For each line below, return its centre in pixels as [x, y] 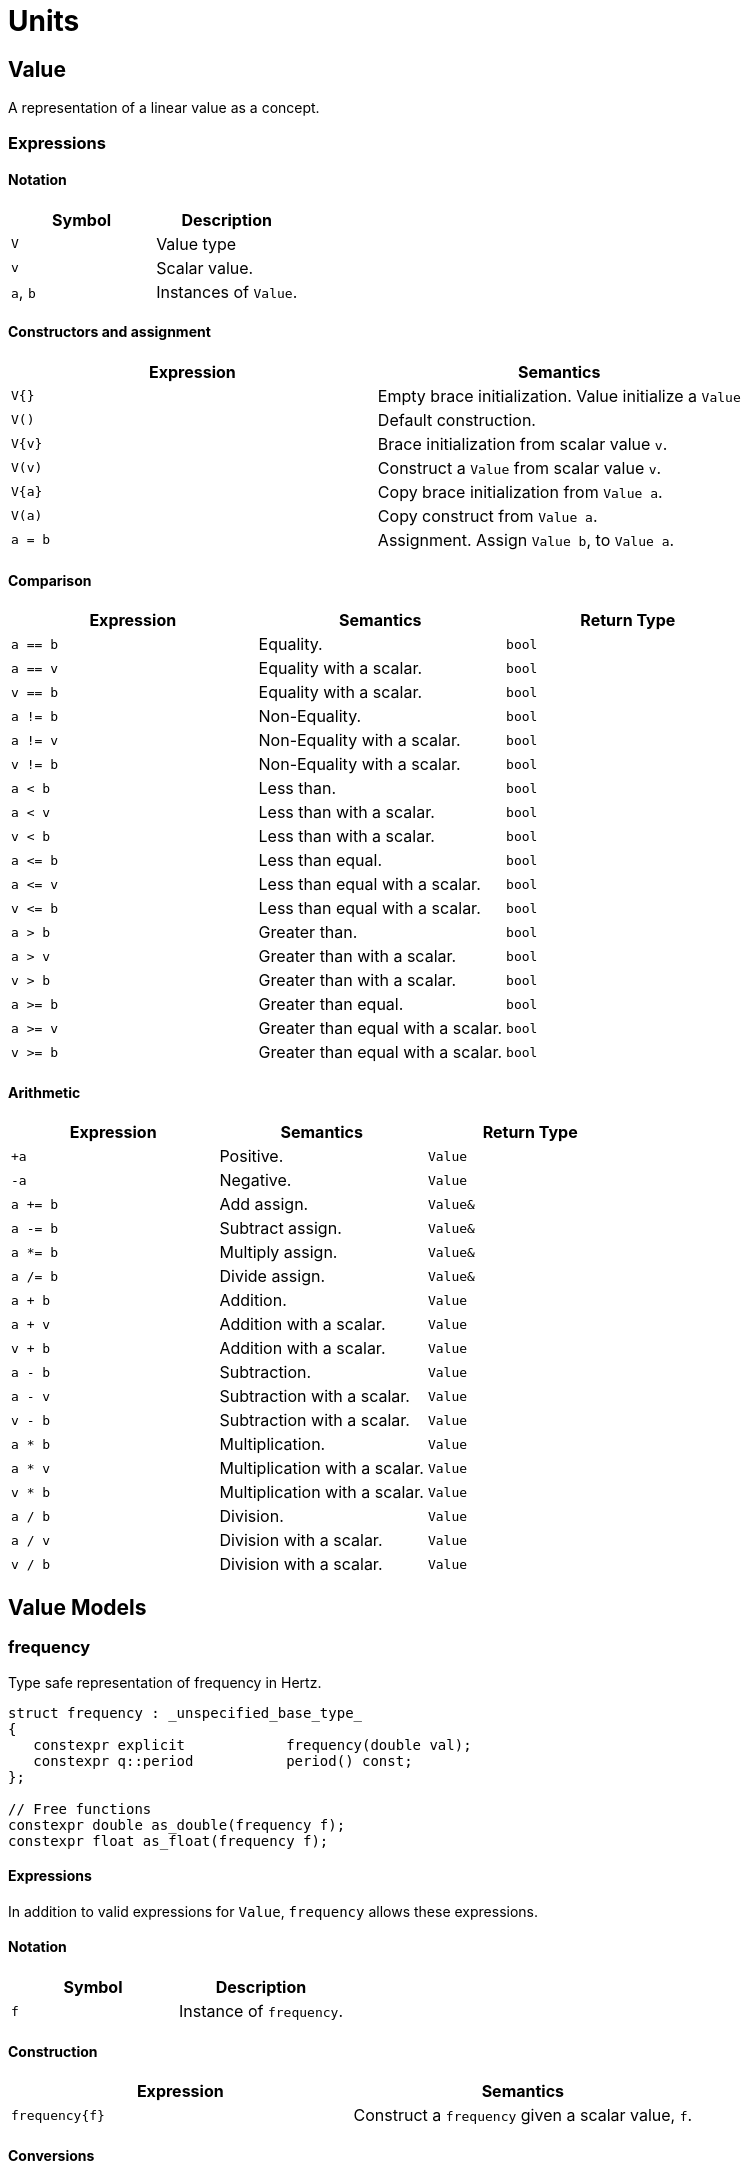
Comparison [50, 580]
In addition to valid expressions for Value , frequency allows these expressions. [273, 1911]
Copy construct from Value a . [487, 515]
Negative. [255, 1180]
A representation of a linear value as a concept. [164, 108]
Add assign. [264, 1204]
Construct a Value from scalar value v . [519, 467]
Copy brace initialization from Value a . [520, 491]
